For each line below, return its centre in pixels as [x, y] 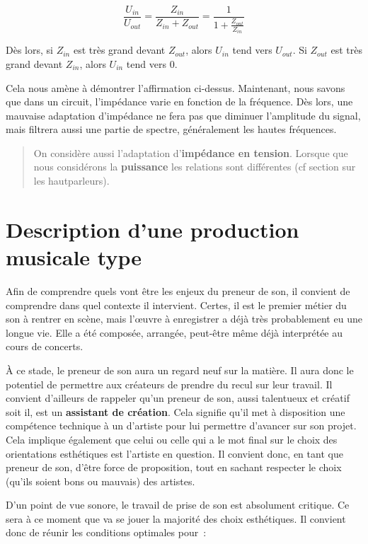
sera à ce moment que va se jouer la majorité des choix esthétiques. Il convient [176, 518]
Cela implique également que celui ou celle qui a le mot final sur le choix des [172, 439]
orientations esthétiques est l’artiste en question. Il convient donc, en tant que [174, 453]
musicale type [74, 257]
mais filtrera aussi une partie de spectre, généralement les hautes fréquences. [171, 129]
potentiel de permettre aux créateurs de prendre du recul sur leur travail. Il [169, 384]
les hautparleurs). [71, 181]
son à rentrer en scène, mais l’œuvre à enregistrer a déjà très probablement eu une [184, 319]
